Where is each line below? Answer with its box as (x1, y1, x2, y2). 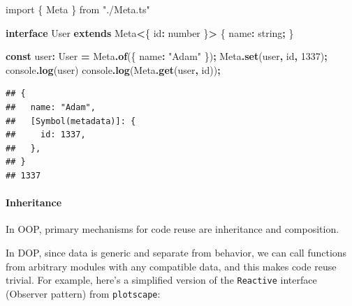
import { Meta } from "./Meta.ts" (6, 2, 150, 16)
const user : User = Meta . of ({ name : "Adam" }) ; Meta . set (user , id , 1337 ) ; (6, 49, 328, 63)
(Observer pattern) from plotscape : (6, 286, 161, 300)
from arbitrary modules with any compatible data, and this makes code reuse (6, 259, 337, 273)
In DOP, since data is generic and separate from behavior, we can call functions (6, 245, 347, 259)
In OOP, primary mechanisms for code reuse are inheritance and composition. (6, 222, 339, 236)
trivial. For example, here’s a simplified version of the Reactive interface (6, 273, 317, 287)
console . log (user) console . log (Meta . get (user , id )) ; (6, 62, 221, 77)
